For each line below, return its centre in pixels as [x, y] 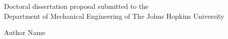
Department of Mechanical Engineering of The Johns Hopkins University [114, 16]
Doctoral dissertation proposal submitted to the [76, 6]
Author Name [25, 32]
